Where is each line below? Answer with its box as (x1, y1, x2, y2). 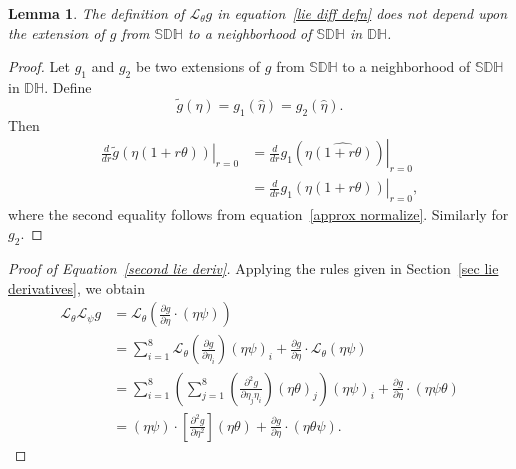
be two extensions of (135, 56, 261, 77)
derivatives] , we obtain (8, 277, 146, 298)
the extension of (8, 22, 105, 43)
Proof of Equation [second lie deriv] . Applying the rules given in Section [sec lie (8, 258, 499, 279)
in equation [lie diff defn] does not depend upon (217, 3, 508, 23)
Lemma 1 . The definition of (8, 3, 185, 23)
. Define (44, 76, 92, 97)
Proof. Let (8, 56, 70, 77)
